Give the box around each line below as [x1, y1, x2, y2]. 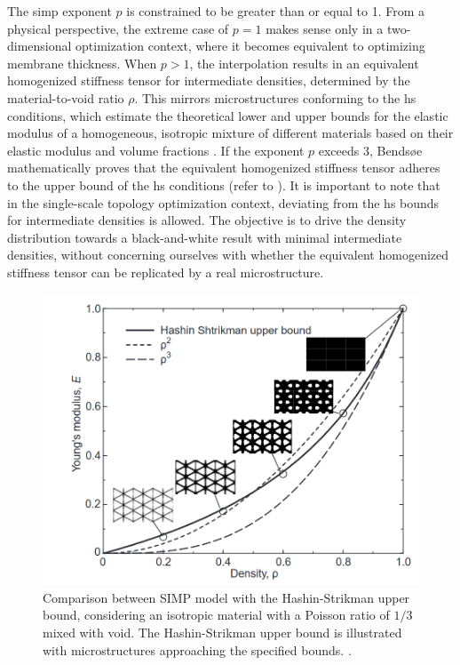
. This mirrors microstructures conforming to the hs [134, 88, 416, 107]
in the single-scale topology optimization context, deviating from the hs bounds [7, 193, 440, 212]
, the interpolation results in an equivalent [189, 53, 419, 72]
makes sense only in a [266, 19, 384, 37]
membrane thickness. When [7, 53, 157, 72]
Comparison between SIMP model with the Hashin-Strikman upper [43, 588, 410, 606]
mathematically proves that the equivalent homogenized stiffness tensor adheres [7, 158, 440, 177]
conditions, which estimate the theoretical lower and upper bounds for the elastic [7, 106, 448, 124]
